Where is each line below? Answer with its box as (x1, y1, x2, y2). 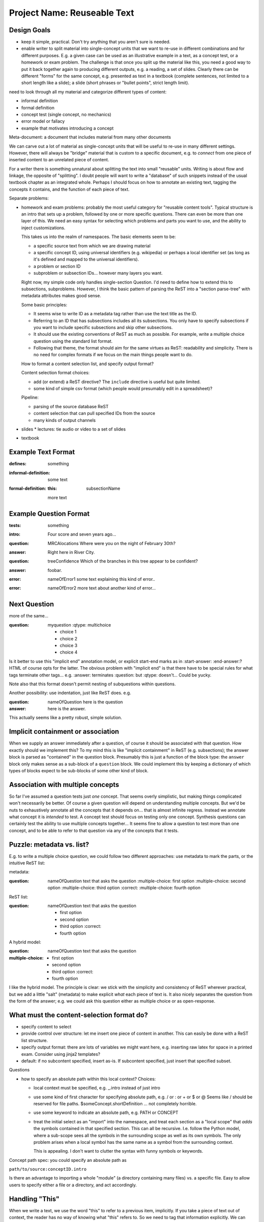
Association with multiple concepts (9, 780, 119, 789)
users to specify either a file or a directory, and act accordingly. (9, 1182, 137, 1188)
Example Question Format (9, 509, 90, 518)
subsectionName (86, 485, 121, 491)
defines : (9, 461, 27, 467)
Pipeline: (21, 394, 39, 400)
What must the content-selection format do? (9, 1011, 148, 1019)
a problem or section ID (33, 263, 81, 269)
